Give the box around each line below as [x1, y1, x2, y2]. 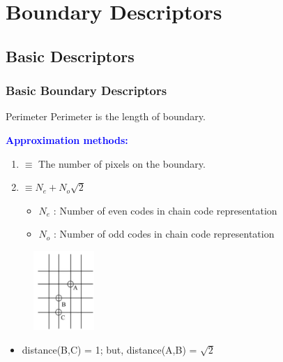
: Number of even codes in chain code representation [53, 203, 277, 217]
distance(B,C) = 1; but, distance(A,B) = [22, 342, 197, 356]
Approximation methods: [6, 132, 128, 147]
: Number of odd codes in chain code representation [54, 226, 275, 241]
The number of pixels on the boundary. [38, 156, 206, 171]
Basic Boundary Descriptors [6, 82, 167, 99]
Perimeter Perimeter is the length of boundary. [6, 109, 206, 124]
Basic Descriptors [6, 45, 135, 66]
